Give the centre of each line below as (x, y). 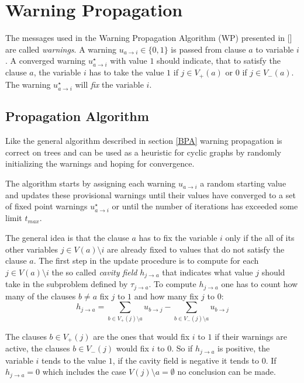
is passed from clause (208, 49)
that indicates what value (208, 272)
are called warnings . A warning (61, 49)
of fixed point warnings (46, 206)
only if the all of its (260, 237)
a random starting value (243, 183)
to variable (275, 49)
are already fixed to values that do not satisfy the (196, 249)
